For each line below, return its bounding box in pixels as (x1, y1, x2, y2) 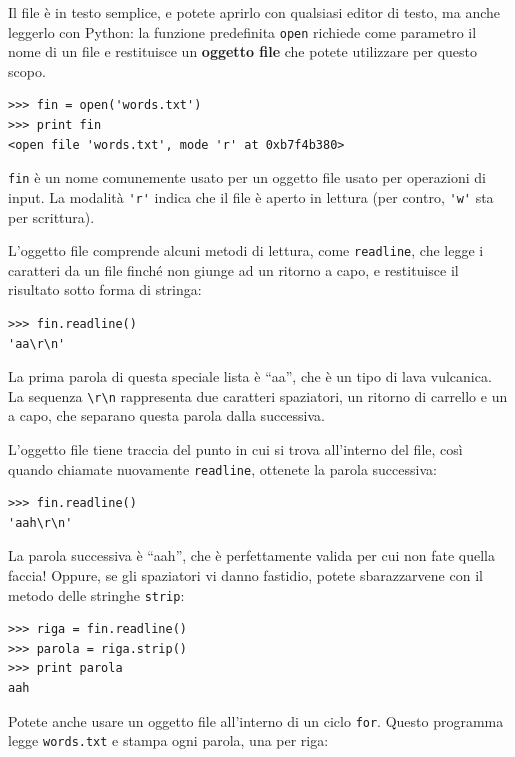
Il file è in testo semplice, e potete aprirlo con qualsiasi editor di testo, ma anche (8, 2, 501, 22)
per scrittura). (8, 206, 95, 227)
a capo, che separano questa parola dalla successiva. (8, 405, 325, 426)
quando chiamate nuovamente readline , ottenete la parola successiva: (8, 458, 437, 479)
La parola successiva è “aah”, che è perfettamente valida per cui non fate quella (8, 545, 495, 566)
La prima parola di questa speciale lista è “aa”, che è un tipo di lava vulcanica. (8, 366, 492, 387)
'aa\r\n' (8, 336, 66, 351)
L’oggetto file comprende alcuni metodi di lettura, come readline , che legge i (8, 240, 484, 261)
